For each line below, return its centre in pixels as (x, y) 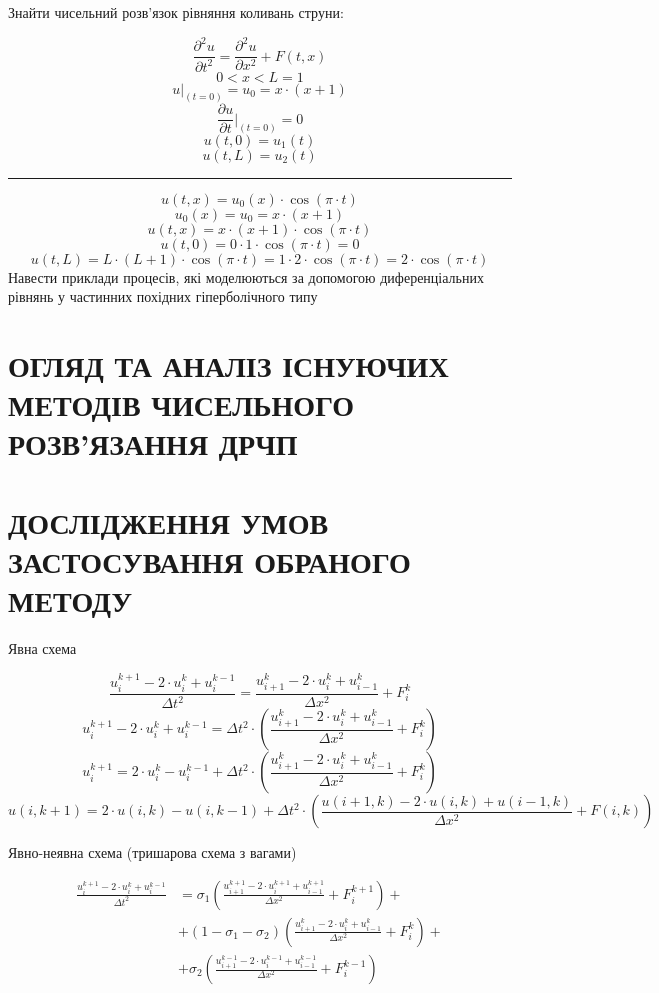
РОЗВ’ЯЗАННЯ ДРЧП (153, 443)
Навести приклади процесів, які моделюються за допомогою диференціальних (246, 276)
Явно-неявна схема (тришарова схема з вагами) (152, 852)
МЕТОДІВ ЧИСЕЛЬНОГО (181, 404)
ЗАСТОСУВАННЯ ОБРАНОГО (209, 561)
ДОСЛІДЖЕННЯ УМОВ (168, 521)
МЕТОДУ (70, 600)
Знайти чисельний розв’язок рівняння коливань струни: (176, 12)
